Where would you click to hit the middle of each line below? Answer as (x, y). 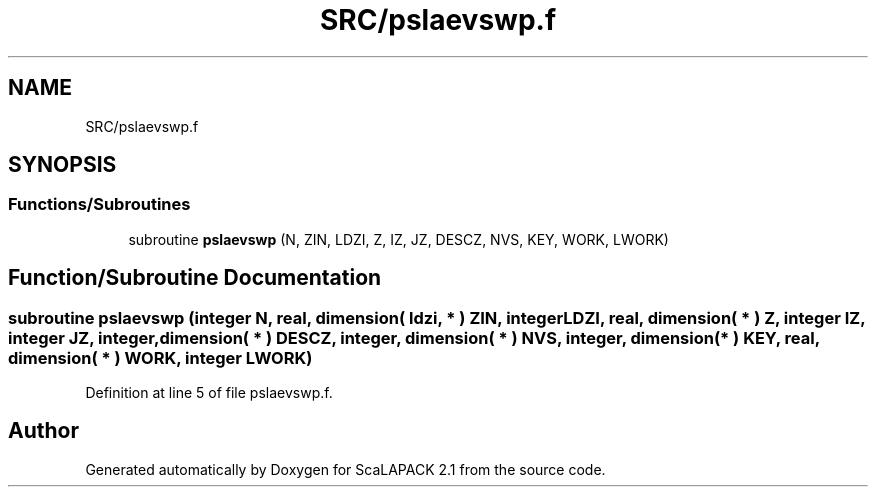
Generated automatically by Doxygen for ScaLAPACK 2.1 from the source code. (345, 469)
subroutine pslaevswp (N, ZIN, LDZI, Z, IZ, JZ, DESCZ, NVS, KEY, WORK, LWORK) (398, 239)
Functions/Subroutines (99, 204)
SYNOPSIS (62, 165)
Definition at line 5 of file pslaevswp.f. (209, 393)
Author (43, 431)
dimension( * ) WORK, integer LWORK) (160, 357)
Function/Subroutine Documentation (195, 278)
